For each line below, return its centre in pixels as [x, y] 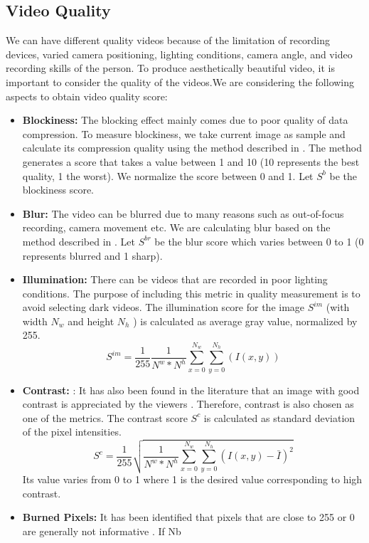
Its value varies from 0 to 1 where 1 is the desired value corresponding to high [192, 479]
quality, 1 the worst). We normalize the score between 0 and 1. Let [168, 175]
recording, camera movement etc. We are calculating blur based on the [176, 227]
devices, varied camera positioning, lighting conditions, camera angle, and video [179, 54]
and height [91, 321]
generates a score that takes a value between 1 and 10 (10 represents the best [191, 161]
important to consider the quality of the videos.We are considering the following [180, 81]
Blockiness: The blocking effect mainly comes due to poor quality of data [185, 120]
